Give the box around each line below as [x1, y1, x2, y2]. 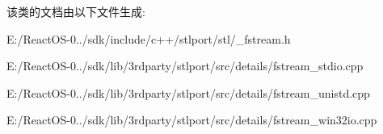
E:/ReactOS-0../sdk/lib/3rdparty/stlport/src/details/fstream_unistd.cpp [6, 84, 370, 101]
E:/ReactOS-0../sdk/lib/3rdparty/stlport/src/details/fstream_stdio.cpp [6, 57, 364, 74]
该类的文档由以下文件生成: [6, 3, 145, 19]
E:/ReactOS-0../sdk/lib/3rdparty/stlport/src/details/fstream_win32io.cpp [6, 111, 377, 128]
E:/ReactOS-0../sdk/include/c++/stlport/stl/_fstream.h [6, 30, 291, 47]
